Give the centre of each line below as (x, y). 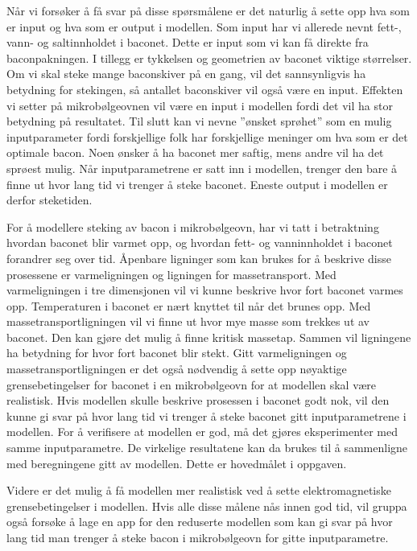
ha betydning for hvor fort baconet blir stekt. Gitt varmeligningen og (177, 353)
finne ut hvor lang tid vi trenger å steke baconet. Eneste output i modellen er (197, 184)
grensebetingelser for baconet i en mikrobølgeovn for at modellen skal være (191, 384)
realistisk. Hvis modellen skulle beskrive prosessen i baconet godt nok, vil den (198, 400)
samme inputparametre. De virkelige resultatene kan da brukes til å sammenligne (207, 448)
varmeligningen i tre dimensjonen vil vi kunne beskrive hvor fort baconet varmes (205, 290)
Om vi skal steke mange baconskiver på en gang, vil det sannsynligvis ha (186, 74)
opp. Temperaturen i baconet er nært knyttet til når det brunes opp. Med (189, 305)
